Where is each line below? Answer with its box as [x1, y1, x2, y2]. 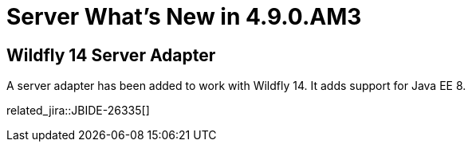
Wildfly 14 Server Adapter [6, 45, 216, 65]
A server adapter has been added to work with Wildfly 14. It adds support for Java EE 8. [6, 79, 466, 93]
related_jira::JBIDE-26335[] [6, 103, 150, 118]
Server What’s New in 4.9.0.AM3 [6, 3, 362, 30]
